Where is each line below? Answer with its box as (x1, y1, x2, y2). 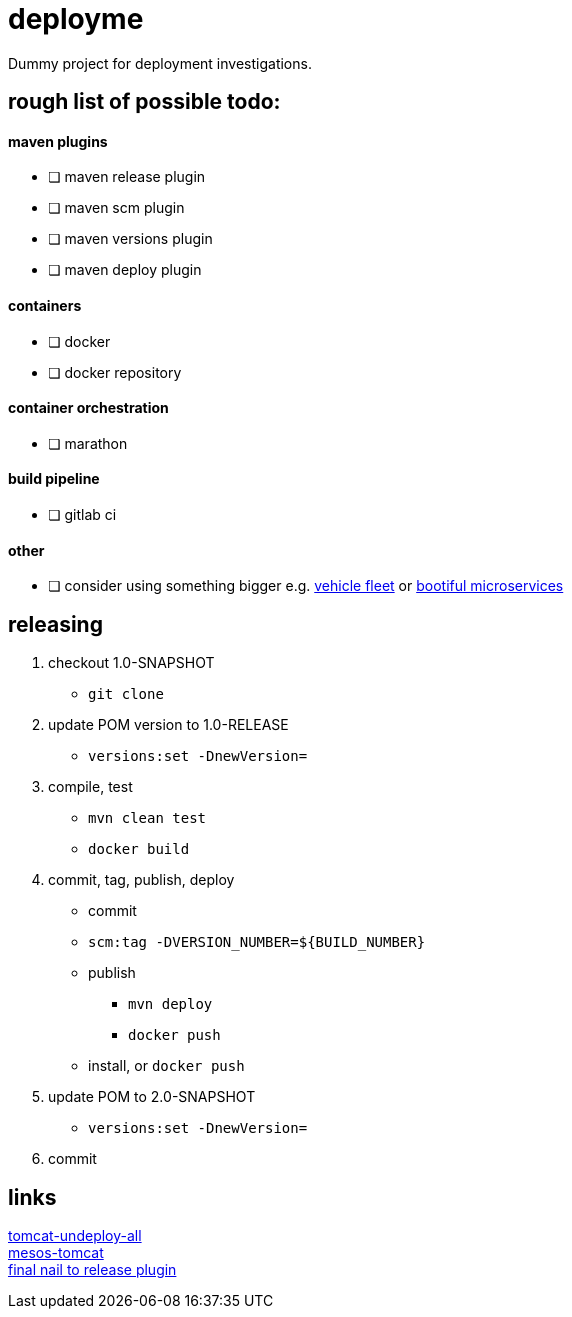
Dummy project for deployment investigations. (8, 54, 312, 72)
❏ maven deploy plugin (48, 261, 202, 279)
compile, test (48, 778, 133, 796)
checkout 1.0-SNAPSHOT (48, 654, 215, 672)
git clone (88, 686, 164, 703)
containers (8, 297, 82, 314)
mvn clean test (88, 810, 207, 827)
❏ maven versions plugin (48, 230, 213, 248)
